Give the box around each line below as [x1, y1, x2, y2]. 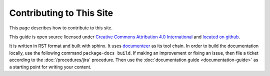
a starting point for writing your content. [9, 64, 92, 70]
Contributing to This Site [9, 7, 113, 18]
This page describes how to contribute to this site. [9, 25, 113, 31]
